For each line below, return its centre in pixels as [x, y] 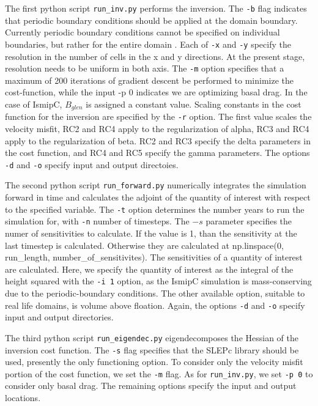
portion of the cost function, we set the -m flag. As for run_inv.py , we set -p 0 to [159, 373]
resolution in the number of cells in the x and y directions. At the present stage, [155, 56]
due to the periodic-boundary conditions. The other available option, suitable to [155, 293]
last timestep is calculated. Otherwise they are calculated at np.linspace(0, [144, 245]
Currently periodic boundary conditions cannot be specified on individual [142, 32]
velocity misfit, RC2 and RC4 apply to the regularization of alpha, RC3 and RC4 [157, 129]
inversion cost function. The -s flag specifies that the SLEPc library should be [152, 349]
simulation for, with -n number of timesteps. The [97, 221]
